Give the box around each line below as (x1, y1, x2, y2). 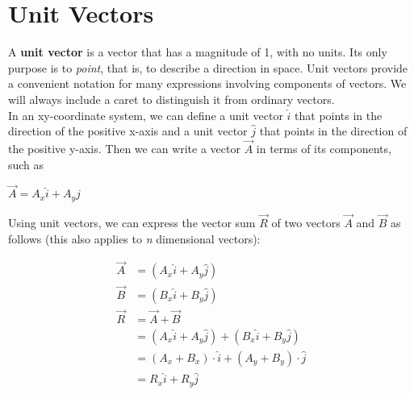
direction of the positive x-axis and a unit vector (8, 122, 248, 139)
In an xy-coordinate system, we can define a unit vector (8, 106, 283, 123)
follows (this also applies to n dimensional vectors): (8, 230, 261, 247)
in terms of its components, (256, 139, 391, 156)
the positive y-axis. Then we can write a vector (8, 139, 240, 156)
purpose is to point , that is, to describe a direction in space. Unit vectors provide (8, 59, 408, 76)
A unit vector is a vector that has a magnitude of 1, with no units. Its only (8, 44, 387, 60)
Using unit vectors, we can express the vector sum (8, 214, 256, 230)
